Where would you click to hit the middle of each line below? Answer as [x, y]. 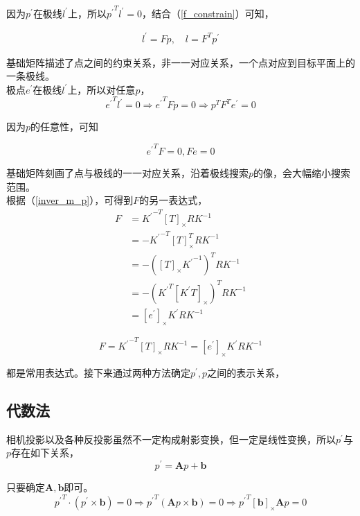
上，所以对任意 [101, 89]
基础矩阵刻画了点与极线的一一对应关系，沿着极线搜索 [127, 173]
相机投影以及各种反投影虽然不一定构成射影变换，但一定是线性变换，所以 [171, 439]
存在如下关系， [45, 453]
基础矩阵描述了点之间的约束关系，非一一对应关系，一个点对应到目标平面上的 [181, 62]
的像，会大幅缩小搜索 [302, 173]
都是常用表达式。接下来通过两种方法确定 [98, 372]
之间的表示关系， [246, 372]
